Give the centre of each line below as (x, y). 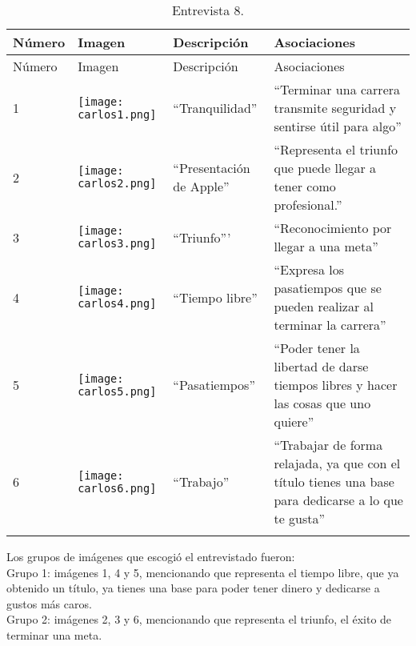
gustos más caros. (49, 603)
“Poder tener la (317, 348)
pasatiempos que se (328, 288)
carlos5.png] (117, 391)
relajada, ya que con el (337, 463)
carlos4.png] (117, 303)
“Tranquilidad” (215, 108)
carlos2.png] (117, 183)
